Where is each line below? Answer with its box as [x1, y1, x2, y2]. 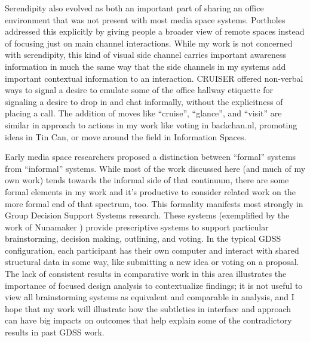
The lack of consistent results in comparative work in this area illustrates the [5, 267, 287, 280]
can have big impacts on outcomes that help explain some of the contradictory [5, 314, 292, 326]
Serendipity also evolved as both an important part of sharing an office [5, 2, 264, 14]
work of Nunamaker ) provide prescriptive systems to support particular [5, 220, 269, 233]
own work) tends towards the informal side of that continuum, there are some [5, 174, 289, 186]
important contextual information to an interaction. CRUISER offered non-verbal [5, 72, 303, 84]
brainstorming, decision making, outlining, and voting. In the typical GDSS [5, 232, 281, 245]
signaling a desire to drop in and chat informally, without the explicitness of [5, 95, 283, 107]
